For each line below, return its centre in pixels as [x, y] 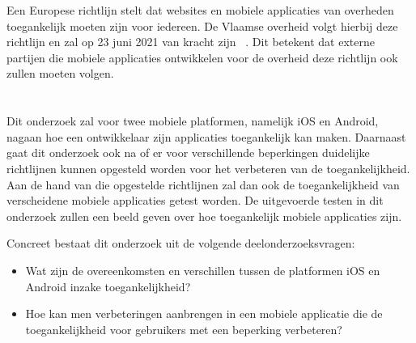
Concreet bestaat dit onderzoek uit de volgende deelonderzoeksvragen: [181, 243]
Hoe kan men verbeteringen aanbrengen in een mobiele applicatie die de [204, 313]
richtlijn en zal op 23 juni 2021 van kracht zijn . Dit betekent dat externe [191, 42]
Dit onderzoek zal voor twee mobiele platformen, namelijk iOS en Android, [193, 121]
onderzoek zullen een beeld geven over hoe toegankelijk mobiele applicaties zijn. [204, 216]
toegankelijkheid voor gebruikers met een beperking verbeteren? [184, 329]
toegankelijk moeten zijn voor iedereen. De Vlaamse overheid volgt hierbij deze [202, 25]
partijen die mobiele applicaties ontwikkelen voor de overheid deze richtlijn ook [202, 57]
